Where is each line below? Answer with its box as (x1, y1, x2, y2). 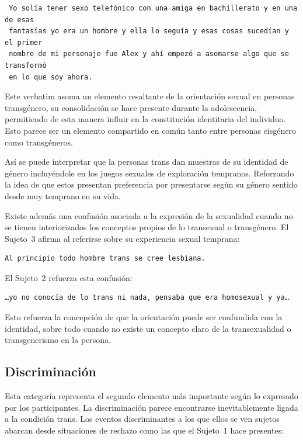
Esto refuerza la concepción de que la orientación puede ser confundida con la (5, 311, 283, 323)
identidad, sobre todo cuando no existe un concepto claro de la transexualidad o (5, 322, 291, 334)
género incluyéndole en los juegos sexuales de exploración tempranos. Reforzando (5, 167, 294, 179)
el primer (5, 38, 43, 47)
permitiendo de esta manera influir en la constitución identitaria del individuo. (5, 113, 286, 125)
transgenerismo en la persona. (5, 334, 111, 346)
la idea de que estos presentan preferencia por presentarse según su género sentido (5, 178, 298, 190)
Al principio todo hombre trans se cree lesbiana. (5, 254, 206, 263)
